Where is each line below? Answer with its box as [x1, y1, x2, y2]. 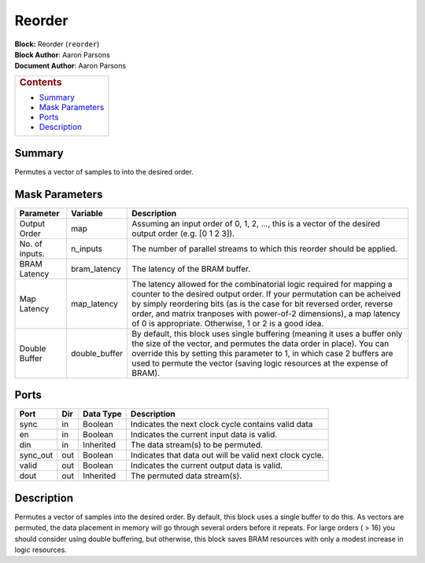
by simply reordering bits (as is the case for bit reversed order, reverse [131, 298, 394, 309]
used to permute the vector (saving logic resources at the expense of [131, 358, 389, 369]
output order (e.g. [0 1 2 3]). [131, 228, 235, 239]
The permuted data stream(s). [130, 470, 242, 481]
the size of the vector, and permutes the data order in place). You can [131, 338, 390, 349]
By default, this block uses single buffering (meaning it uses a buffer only [131, 328, 403, 339]
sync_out [19, 450, 54, 461]
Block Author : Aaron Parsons [14, 50, 110, 59]
